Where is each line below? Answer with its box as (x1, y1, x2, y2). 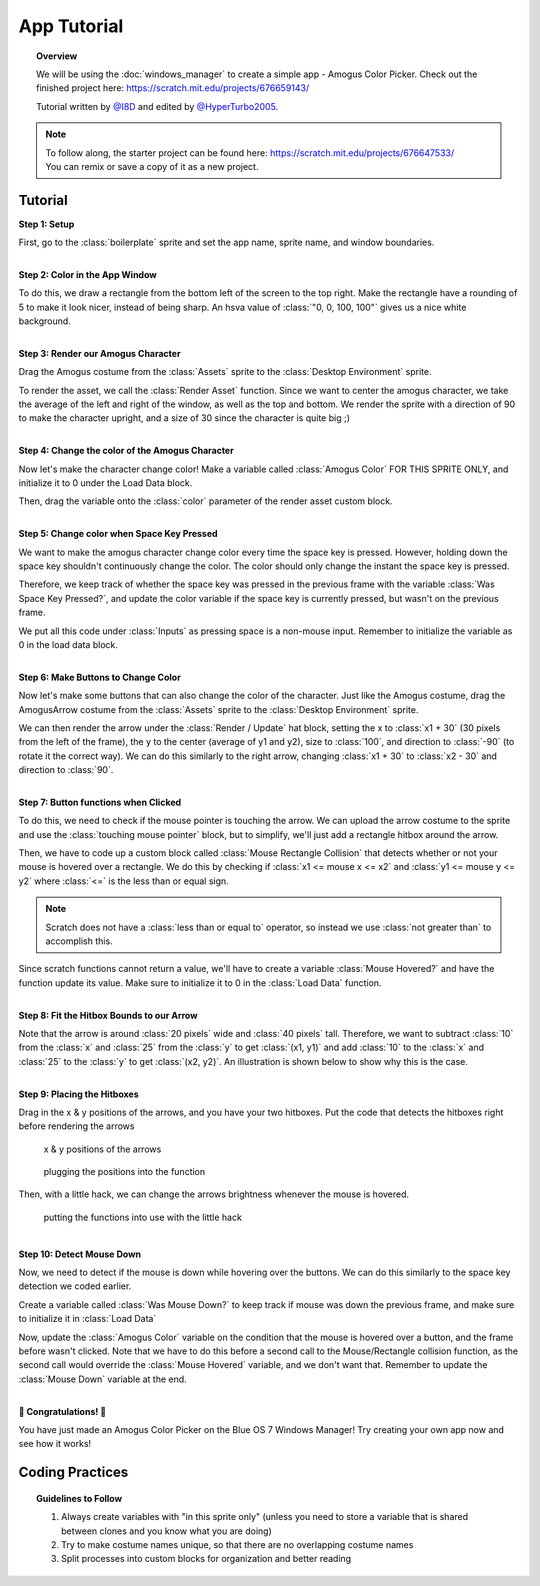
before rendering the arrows (18, 1120, 135, 1132)
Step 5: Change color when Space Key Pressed (18, 528, 219, 540)
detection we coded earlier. (18, 1280, 132, 1292)
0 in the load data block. (18, 638, 119, 650)
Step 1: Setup (18, 218, 75, 230)
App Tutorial (18, 15, 124, 37)
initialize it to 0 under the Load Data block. (18, 477, 193, 489)
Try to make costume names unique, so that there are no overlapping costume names (61, 1538, 414, 1550)
